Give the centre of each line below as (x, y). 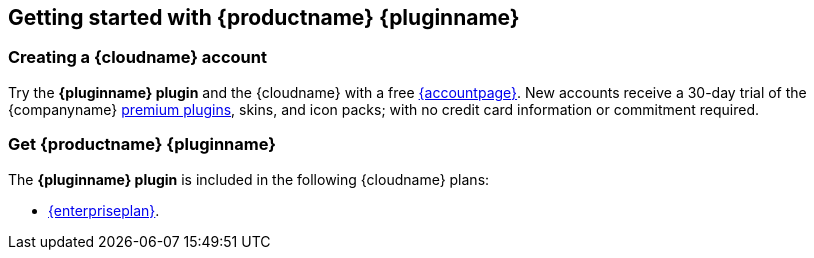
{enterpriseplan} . (104, 210)
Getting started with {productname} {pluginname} (264, 17)
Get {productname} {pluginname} (142, 144)
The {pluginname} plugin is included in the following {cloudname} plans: (249, 179)
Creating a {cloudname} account (137, 57)
